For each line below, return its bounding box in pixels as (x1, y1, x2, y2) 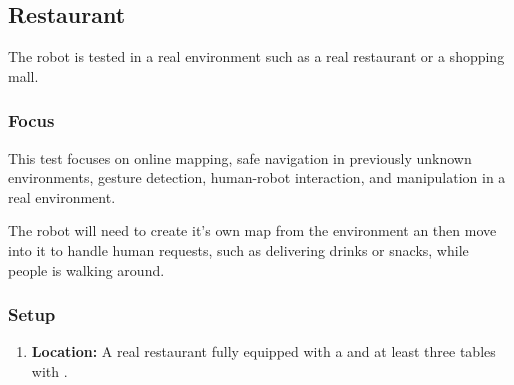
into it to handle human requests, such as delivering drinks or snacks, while (8, 239, 469, 260)
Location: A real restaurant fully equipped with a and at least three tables (31, 341, 496, 362)
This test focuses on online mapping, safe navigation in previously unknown (8, 147, 472, 168)
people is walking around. (8, 259, 165, 280)
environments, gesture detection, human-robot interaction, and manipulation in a (8, 167, 506, 188)
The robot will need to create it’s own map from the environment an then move (8, 220, 497, 241)
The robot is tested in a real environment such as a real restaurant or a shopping (8, 46, 505, 67)
